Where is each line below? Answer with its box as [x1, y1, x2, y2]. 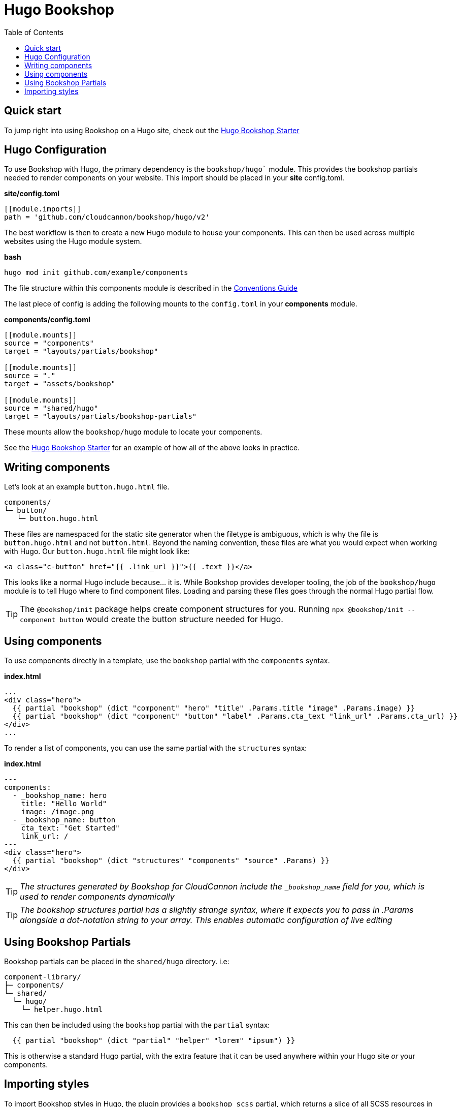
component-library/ [4, 972, 81, 981]
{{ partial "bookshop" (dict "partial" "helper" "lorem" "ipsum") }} [12, 1036, 295, 1044]
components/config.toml [4, 315, 90, 324]
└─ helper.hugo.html [21, 1005, 103, 1013]
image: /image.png [21, 808, 94, 816]
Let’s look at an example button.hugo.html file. [4, 482, 170, 491]
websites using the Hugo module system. [4, 237, 142, 246]
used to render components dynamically [20, 891, 175, 902]
